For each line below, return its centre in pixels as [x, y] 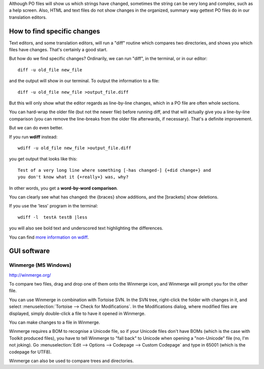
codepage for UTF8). [30, 352]
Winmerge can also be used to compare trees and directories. [71, 361]
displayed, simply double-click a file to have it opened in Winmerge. [77, 313]
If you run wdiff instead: [33, 137]
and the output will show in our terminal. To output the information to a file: [84, 81]
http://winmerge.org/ [30, 275]
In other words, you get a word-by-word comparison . [64, 188]
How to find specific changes [55, 31]
